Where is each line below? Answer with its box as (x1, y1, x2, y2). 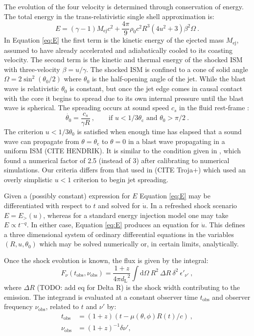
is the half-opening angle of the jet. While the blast (92, 73, 246, 84)
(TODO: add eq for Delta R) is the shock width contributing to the (37, 282, 240, 292)
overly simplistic (4, 174, 52, 184)
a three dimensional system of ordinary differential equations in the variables (4, 229, 234, 239)
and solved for (98, 200, 140, 211)
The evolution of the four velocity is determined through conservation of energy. (4, 1, 244, 11)
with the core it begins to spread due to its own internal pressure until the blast (4, 93, 244, 103)
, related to (46, 301, 79, 312)
